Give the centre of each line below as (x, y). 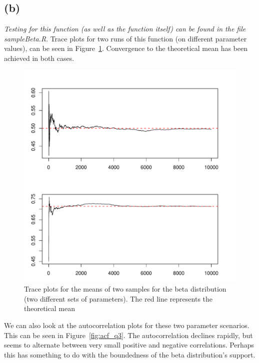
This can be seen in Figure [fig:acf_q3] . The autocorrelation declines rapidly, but (128, 335)
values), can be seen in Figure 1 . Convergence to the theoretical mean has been (126, 48)
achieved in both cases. (39, 58)
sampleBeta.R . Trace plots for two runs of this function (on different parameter (125, 38)
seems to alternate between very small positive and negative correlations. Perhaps (129, 345)
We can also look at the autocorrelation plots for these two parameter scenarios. (127, 325)
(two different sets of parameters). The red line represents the (118, 298)
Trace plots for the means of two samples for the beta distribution (125, 289)
